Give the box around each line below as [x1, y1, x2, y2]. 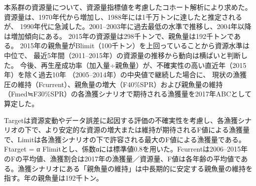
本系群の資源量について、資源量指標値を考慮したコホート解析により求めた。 [4, 2, 252, 12]
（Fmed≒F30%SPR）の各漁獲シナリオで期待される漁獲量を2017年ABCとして [4, 89, 252, 99]
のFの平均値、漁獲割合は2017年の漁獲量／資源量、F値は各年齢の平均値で [4, 153, 241, 163]
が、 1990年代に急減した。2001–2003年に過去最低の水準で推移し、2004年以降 [4, 21, 252, 31]
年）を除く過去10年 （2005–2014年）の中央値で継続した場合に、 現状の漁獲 [4, 69, 247, 80]
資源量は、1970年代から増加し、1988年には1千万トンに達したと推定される [4, 11, 242, 22]
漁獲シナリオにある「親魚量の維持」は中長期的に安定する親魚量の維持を [17, 163, 253, 173]
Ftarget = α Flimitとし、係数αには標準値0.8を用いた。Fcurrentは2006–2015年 [4, 144, 248, 154]
